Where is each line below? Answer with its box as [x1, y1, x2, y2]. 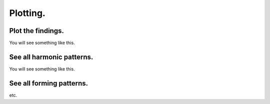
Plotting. [9, 7, 46, 18]
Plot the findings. [9, 26, 64, 35]
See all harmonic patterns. [9, 52, 93, 61]
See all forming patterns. [9, 79, 88, 87]
